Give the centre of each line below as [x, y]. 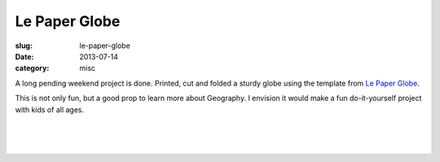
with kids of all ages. [50, 109]
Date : [24, 56]
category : [32, 68]
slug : [24, 46]
